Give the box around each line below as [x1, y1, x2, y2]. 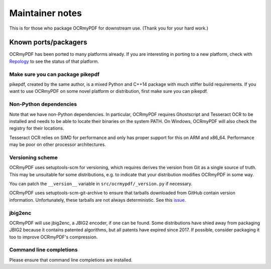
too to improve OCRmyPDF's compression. [9, 234, 98, 240]
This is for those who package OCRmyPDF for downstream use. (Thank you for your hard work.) [9, 25, 208, 31]
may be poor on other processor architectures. [9, 142, 106, 148]
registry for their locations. [9, 125, 65, 131]
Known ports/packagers [9, 38, 87, 47]
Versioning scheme [9, 154, 58, 161]
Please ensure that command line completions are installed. [9, 256, 133, 263]
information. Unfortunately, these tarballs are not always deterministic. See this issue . [9, 197, 186, 203]
